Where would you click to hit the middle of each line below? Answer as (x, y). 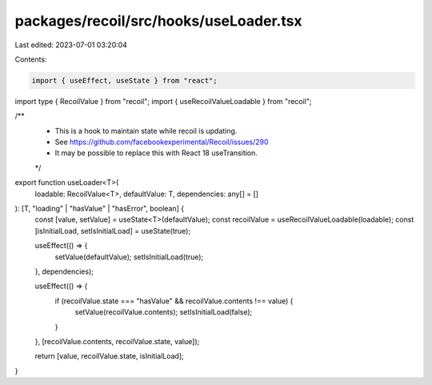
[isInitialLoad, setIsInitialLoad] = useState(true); (113, 231)
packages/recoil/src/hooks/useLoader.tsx (159, 21)
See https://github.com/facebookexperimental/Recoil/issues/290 (162, 142)
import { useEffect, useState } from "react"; (124, 80)
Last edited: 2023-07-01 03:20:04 (71, 45)
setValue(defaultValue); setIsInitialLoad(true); (129, 257)
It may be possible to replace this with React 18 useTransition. (156, 153)
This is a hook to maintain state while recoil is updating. (146, 130)
